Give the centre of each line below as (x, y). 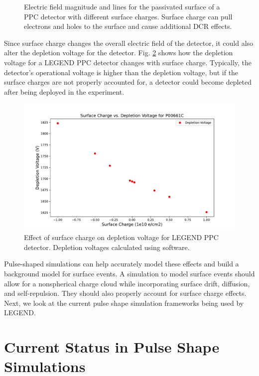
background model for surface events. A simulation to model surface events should (129, 273)
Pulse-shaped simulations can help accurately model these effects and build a (122, 264)
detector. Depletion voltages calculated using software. (107, 247)
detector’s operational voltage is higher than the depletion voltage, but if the (121, 72)
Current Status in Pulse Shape (112, 347)
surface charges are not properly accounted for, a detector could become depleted (128, 82)
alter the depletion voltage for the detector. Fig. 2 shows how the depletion (119, 53)
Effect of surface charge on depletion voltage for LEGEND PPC (121, 237)
